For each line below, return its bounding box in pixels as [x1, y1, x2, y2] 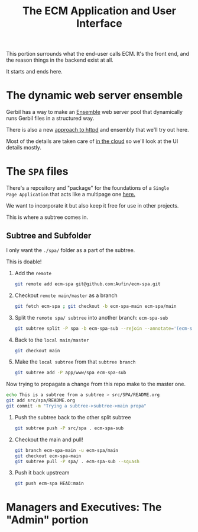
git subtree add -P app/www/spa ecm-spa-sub [14, 369, 126, 376]
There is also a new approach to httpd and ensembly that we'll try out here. [6, 126, 189, 133]
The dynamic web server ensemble [6, 89, 183, 102]
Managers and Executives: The [6, 501, 162, 514]
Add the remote [14, 269, 52, 276]
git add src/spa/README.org [6, 397, 76, 404]
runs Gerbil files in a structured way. [6, 114, 95, 122]
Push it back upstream [14, 469, 70, 476]
